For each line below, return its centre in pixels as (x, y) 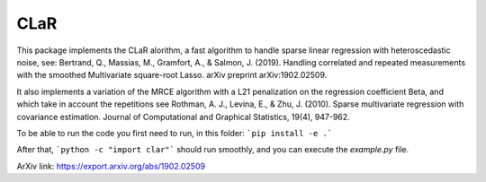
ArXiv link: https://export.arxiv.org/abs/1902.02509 (111, 166)
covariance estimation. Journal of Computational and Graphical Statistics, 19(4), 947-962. (183, 117)
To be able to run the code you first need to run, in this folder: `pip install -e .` (175, 133)
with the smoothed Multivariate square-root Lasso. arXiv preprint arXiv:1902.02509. (172, 75)
